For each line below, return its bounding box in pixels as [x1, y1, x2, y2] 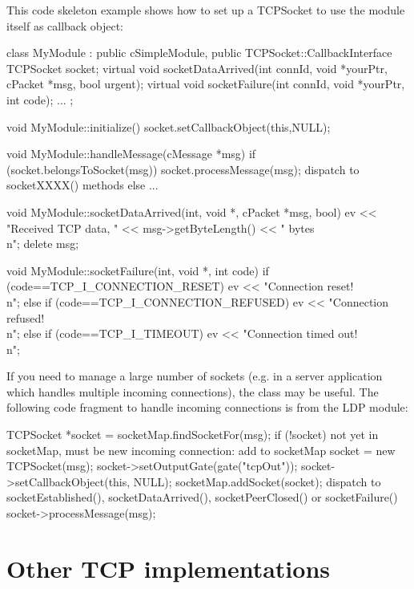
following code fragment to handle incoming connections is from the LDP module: [6, 399, 408, 416]
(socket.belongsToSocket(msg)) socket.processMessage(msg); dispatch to [6, 160, 360, 177]
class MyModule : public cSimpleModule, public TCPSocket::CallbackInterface [6, 44, 392, 61]
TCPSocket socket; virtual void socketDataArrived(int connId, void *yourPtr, [6, 59, 388, 76]
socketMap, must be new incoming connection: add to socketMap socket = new [6, 441, 396, 458]
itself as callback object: [6, 17, 123, 34]
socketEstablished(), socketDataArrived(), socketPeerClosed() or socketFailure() [6, 489, 398, 506]
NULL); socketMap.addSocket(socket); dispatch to [133, 473, 381, 489]
